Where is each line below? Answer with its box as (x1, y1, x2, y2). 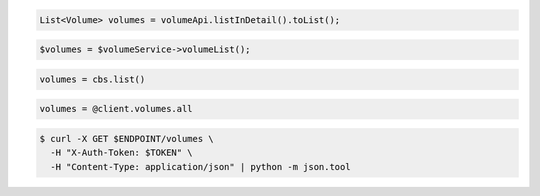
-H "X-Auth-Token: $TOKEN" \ (50, 147, 194, 159)
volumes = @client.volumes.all (39, 103, 194, 115)
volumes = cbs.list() (39, 73, 146, 85)
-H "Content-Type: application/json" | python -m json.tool (50, 161, 351, 172)
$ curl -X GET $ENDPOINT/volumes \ (39, 133, 214, 144)
